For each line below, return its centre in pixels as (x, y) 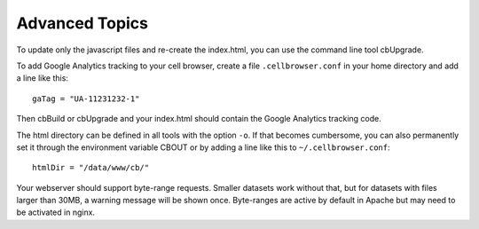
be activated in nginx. (56, 212)
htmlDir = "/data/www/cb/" (91, 168)
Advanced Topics (82, 23)
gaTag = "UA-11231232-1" (86, 99)
